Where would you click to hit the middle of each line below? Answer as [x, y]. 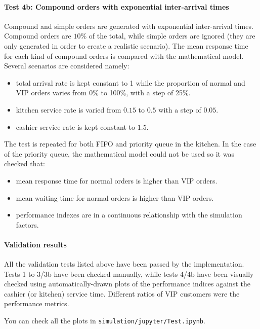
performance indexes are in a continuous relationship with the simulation [129, 215]
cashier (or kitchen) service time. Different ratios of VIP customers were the [122, 293]
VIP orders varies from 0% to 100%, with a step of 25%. [103, 93]
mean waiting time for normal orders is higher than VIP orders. [115, 197]
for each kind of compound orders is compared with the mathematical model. [124, 56]
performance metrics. [37, 303]
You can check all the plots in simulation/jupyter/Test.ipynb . [105, 321]
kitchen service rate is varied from [69, 109]
